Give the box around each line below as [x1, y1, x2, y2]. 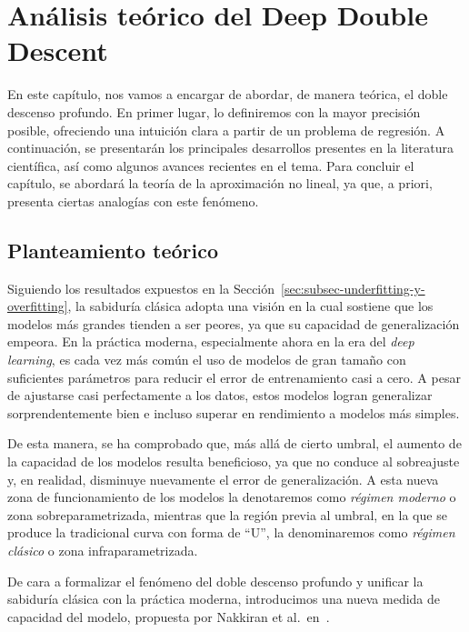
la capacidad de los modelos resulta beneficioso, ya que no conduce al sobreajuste [7, 452, 460, 471]
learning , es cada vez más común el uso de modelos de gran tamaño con [7, 350, 406, 369]
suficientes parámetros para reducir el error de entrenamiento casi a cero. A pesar [7, 367, 461, 386]
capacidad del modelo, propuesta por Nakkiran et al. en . [7, 607, 330, 626]
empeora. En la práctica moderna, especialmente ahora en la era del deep [7, 332, 414, 351]
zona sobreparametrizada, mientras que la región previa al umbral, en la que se [7, 505, 447, 524]
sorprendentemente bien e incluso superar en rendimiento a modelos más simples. [7, 403, 460, 422]
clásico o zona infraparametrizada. [7, 540, 198, 559]
